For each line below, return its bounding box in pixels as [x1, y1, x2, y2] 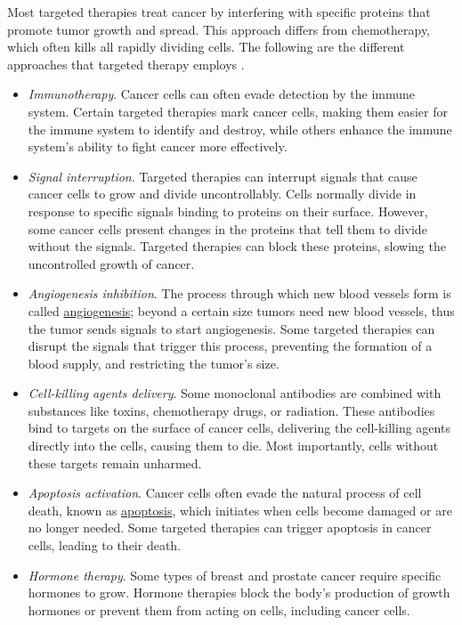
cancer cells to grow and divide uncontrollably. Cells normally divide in [28, 184, 417, 203]
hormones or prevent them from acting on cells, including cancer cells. [28, 600, 410, 619]
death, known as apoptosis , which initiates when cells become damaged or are [28, 500, 452, 519]
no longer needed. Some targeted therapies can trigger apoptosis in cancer [28, 518, 432, 537]
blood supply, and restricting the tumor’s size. [28, 353, 280, 372]
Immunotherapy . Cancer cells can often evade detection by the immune [28, 85, 415, 103]
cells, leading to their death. [28, 536, 182, 555]
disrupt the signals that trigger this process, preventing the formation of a [28, 337, 433, 355]
